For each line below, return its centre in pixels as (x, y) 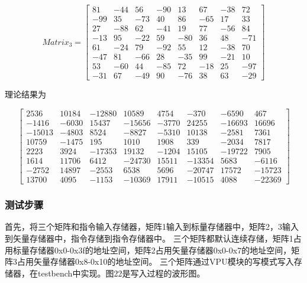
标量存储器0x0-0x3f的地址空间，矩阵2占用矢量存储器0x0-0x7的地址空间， (152, 250)
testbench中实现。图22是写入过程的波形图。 (121, 273)
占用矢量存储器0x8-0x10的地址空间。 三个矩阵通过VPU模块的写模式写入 (155, 261)
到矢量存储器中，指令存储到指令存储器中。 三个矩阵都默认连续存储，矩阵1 (149, 238)
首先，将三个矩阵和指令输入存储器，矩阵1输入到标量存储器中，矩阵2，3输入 (152, 227)
